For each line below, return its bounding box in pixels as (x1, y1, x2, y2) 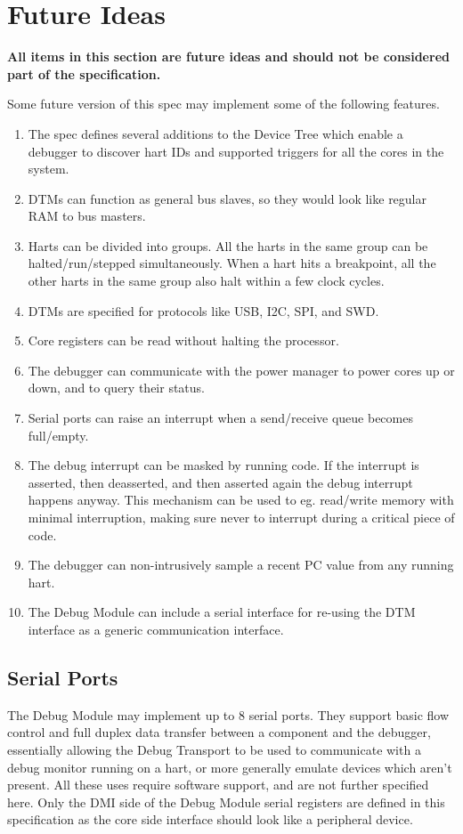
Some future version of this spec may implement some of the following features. (7, 94, 440, 113)
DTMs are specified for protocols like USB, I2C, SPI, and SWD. (28, 301, 379, 320)
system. (28, 159, 69, 178)
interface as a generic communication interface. (28, 619, 284, 638)
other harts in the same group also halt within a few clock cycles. (28, 271, 385, 290)
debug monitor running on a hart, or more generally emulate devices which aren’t (7, 757, 452, 776)
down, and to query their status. (28, 378, 205, 397)
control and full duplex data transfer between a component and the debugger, (7, 723, 431, 741)
